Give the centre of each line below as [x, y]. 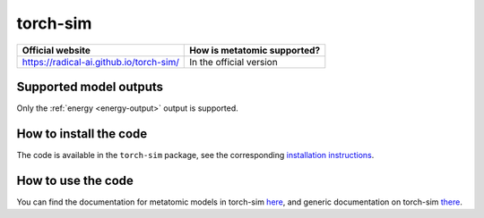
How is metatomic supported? [255, 50]
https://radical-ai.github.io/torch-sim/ [100, 62]
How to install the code [82, 134]
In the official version [233, 62]
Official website [56, 50]
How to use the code [75, 180]
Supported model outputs [90, 86]
